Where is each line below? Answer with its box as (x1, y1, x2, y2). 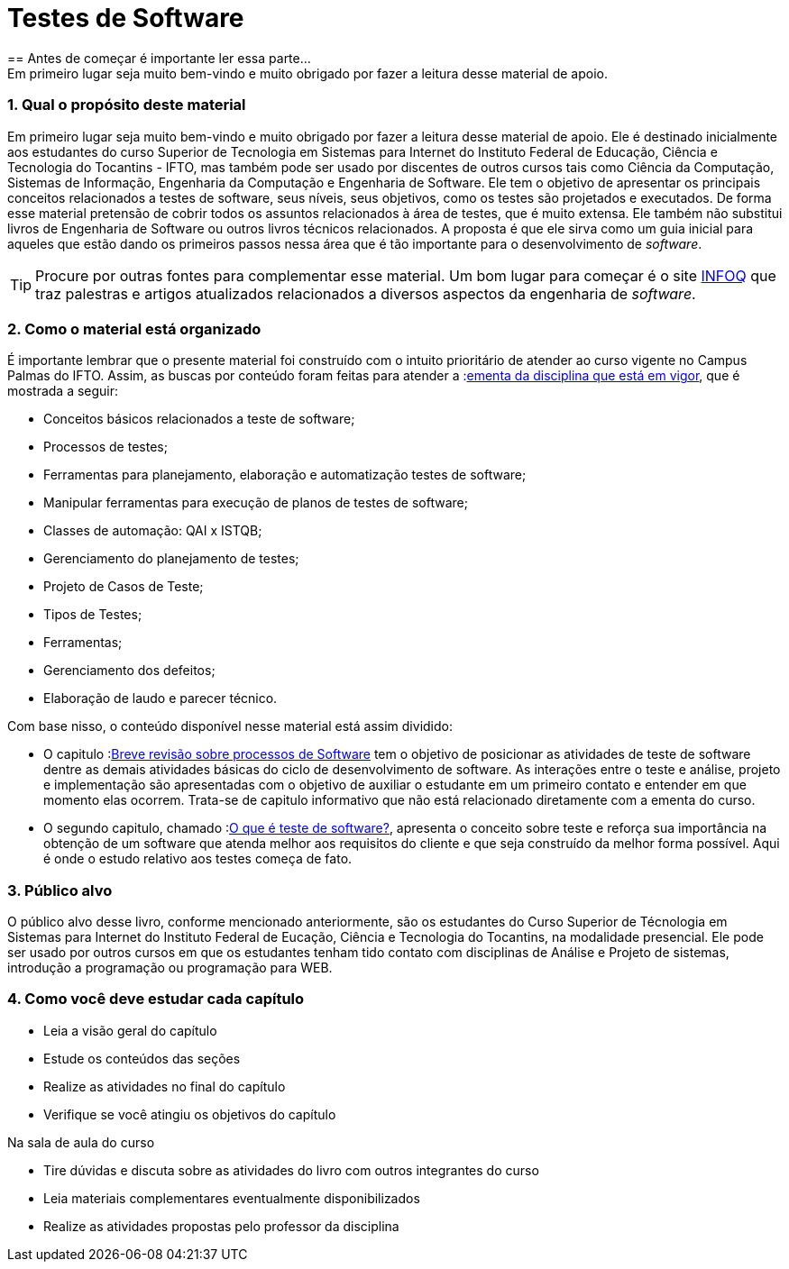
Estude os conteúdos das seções (43, 1050, 241, 1066)
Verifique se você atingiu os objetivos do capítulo (43, 1106, 336, 1122)
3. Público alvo (7, 881, 113, 899)
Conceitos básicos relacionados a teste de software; (43, 411, 355, 427)
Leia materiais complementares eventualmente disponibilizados (43, 1190, 420, 1206)
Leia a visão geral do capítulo (43, 1022, 217, 1038)
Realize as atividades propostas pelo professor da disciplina (43, 1218, 399, 1234)
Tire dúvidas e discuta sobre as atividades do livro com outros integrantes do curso (43, 1162, 539, 1178)
